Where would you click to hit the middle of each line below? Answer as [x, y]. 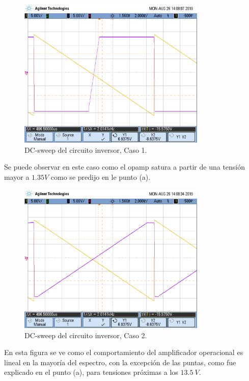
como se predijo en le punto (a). [101, 177]
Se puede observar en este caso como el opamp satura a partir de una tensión [125, 167]
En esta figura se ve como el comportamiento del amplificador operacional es [124, 352]
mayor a [17, 177]
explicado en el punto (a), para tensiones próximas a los [91, 372]
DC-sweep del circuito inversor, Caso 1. [86, 149]
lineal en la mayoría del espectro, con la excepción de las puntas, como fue [120, 362]
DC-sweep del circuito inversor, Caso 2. [86, 335]
